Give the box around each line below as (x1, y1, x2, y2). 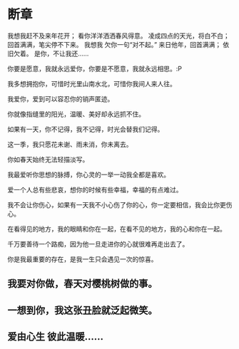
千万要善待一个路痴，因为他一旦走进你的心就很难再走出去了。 (7, 239, 189, 248)
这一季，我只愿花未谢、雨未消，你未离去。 (7, 140, 133, 148)
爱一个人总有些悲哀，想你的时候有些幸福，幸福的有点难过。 (7, 185, 183, 194)
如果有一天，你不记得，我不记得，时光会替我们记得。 (7, 125, 164, 133)
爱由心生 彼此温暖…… (7, 330, 104, 343)
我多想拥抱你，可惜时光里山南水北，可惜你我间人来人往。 (7, 79, 176, 88)
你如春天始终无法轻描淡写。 (7, 155, 89, 164)
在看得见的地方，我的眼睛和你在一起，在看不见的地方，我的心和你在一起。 (7, 224, 226, 233)
